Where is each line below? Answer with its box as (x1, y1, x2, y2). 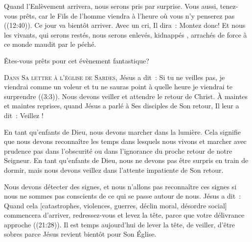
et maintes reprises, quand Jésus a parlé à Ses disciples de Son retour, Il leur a (4, 101, 239, 111)
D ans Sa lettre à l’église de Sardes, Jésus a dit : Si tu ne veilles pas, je (4, 72, 225, 82)
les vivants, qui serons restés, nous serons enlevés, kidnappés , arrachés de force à (4, 29, 247, 40)
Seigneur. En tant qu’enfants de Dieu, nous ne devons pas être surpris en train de (4, 155, 249, 165)
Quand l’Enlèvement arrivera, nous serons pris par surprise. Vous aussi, (4, 1, 218, 11)
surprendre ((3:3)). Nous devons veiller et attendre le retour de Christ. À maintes (4, 91, 248, 101)
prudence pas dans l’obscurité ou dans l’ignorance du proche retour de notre (4, 145, 232, 156)
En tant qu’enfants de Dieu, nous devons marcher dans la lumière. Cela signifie (4, 126, 241, 137)
